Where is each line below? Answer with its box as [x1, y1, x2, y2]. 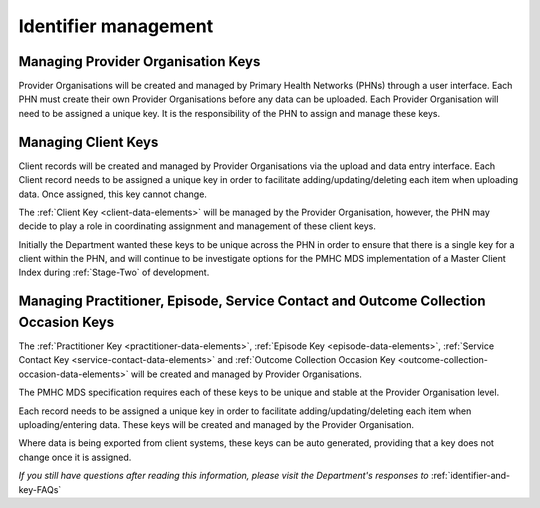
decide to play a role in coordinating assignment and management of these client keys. [18, 220, 377, 232]
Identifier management [18, 15, 214, 37]
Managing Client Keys [18, 133, 159, 150]
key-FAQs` [18, 483, 62, 495]
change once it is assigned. [18, 451, 132, 463]
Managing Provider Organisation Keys [18, 53, 261, 70]
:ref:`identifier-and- [430, 470, 511, 482]
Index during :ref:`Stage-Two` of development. [18, 266, 210, 279]
